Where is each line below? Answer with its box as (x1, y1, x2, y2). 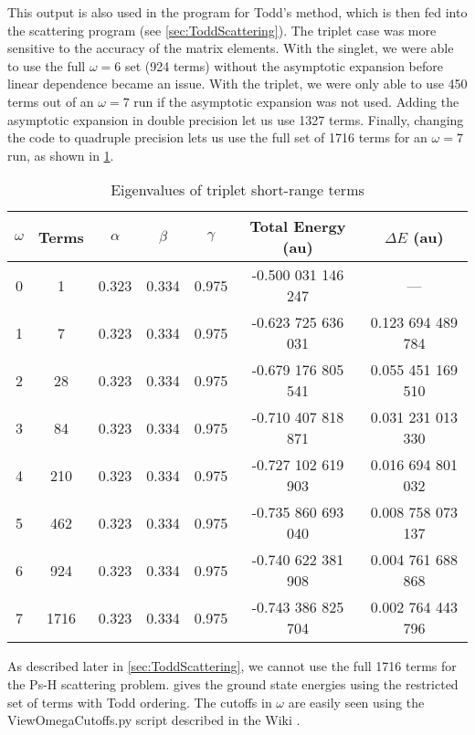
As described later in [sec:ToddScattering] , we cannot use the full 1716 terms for (7, 656, 457, 676)
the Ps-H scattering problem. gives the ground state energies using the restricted (7, 674, 459, 693)
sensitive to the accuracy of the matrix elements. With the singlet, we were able (7, 38, 454, 58)
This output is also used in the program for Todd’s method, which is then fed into (7, 3, 468, 21)
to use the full (7, 56, 86, 75)
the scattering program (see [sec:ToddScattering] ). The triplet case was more (7, 20, 437, 39)
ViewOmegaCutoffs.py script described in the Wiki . (7, 710, 301, 730)
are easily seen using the (288, 692, 425, 711)
